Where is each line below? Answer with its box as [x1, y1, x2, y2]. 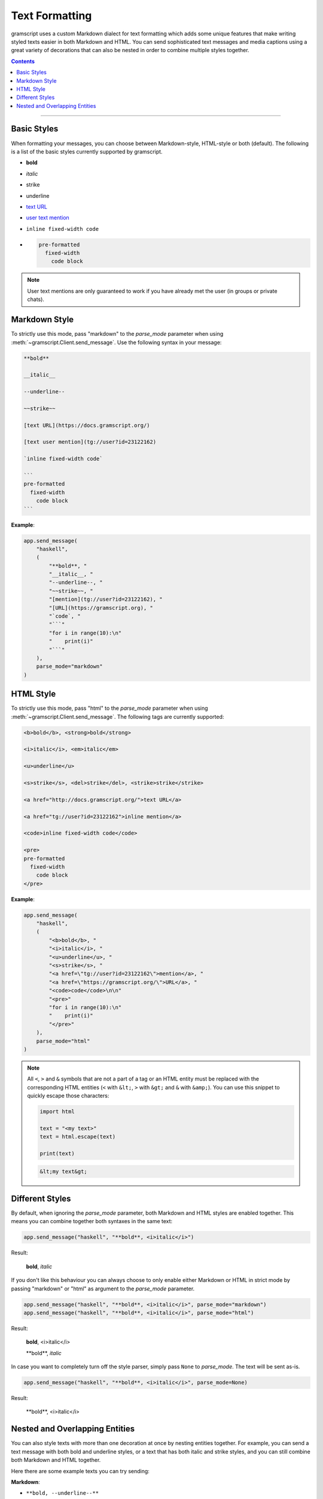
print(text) [39, 1150, 75, 1157]
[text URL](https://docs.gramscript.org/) [23, 422, 150, 429]
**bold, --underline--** [26, 1490, 99, 1497]
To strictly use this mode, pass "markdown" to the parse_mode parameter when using [11, 330, 224, 338]
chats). [27, 296, 45, 303]
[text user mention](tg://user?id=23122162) [23, 438, 157, 446]
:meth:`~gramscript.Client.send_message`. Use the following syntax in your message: [11, 339, 222, 346]
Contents [11, 58, 35, 65]
